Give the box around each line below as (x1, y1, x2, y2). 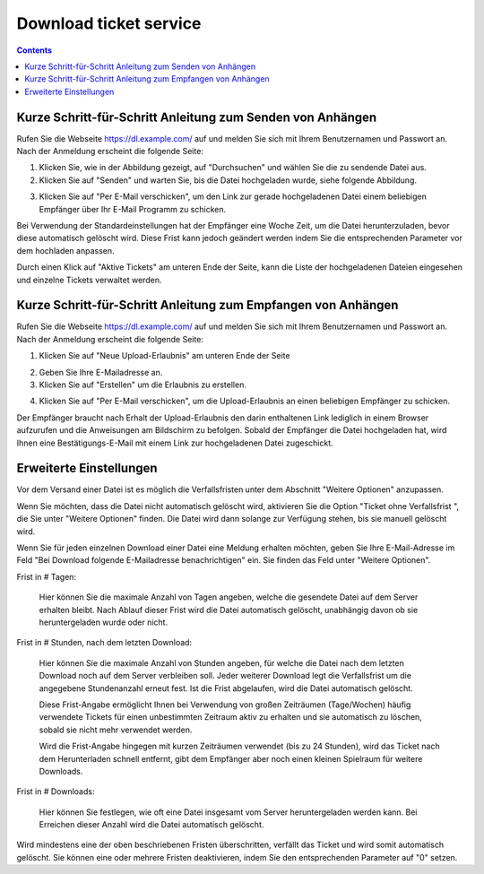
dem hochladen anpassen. (16, 245, 116, 255)
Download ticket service (16, 13, 202, 33)
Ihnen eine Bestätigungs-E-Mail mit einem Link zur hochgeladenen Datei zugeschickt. (16, 437, 333, 448)
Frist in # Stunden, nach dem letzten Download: (16, 637, 193, 648)
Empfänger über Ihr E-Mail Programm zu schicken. (39, 203, 227, 214)
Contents (16, 45, 53, 56)
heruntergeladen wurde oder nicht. (39, 617, 169, 627)
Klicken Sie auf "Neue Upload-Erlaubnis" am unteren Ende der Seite (39, 350, 290, 361)
